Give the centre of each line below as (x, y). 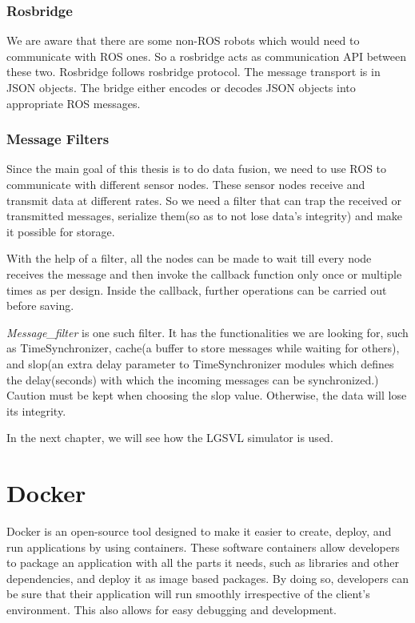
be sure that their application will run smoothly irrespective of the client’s (188, 594)
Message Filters (58, 139)
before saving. (40, 305)
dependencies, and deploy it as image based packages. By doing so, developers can (208, 578)
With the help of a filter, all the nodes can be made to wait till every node (189, 258)
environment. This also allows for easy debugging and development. (172, 609)
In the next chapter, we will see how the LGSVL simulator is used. (170, 438)
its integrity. (36, 410)
